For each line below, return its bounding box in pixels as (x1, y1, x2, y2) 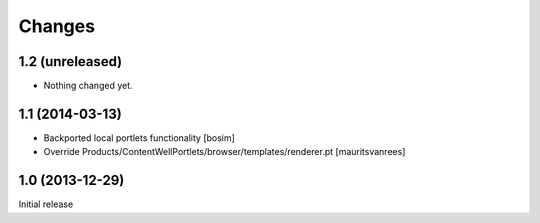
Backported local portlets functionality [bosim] (43, 131, 235, 144)
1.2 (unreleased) (18, 53, 123, 70)
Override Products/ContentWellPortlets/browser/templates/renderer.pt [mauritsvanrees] (43, 146, 406, 158)
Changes (18, 15, 95, 37)
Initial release (18, 198, 74, 210)
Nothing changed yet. (43, 80, 134, 92)
